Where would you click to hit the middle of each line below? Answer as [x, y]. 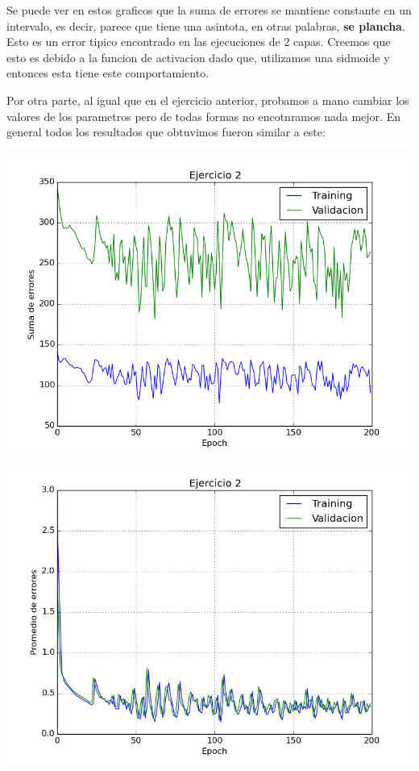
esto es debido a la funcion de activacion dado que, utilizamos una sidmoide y [198, 57]
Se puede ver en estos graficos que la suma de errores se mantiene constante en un [209, 10]
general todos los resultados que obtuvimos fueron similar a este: [166, 132]
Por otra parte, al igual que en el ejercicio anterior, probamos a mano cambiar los [208, 100]
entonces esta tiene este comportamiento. [108, 73]
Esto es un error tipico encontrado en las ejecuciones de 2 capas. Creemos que [199, 42]
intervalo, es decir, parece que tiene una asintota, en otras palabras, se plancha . [206, 25]
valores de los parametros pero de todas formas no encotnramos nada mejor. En [203, 116]
